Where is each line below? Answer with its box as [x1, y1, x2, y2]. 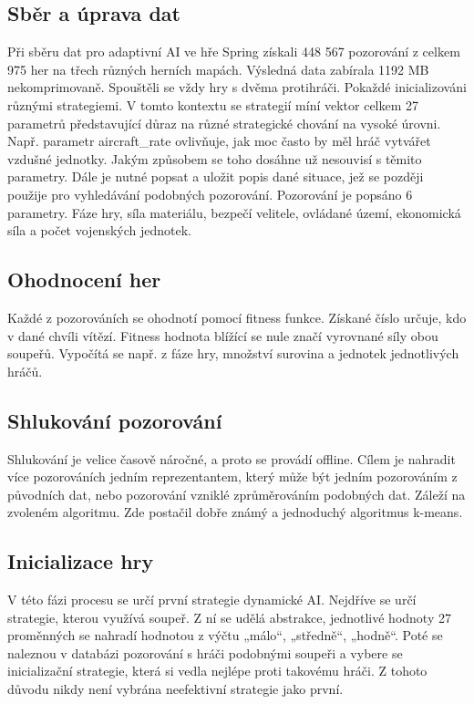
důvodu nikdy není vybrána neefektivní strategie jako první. [7, 679, 344, 699]
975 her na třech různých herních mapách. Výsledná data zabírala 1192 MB [7, 59, 429, 78]
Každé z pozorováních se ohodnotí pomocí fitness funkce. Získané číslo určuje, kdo [7, 307, 467, 326]
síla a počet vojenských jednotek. [7, 221, 191, 240]
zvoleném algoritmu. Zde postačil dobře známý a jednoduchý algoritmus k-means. [7, 502, 463, 522]
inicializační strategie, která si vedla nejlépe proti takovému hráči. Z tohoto [7, 661, 428, 680]
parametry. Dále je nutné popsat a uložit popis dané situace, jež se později [7, 167, 424, 186]
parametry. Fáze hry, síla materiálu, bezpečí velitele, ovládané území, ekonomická [7, 202, 461, 222]
